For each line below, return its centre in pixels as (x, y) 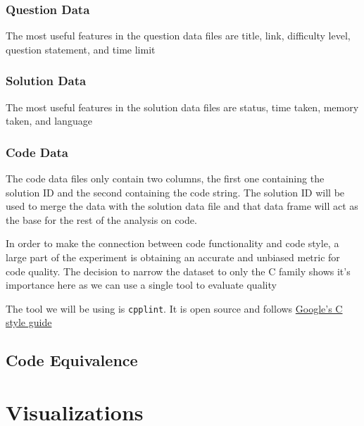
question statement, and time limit (81, 49)
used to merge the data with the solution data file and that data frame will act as (182, 206)
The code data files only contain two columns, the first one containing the (165, 178)
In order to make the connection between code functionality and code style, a (172, 243)
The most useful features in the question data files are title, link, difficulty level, (178, 36)
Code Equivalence (72, 360)
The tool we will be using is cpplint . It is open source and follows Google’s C (174, 308)
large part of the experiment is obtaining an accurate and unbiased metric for (173, 257)
